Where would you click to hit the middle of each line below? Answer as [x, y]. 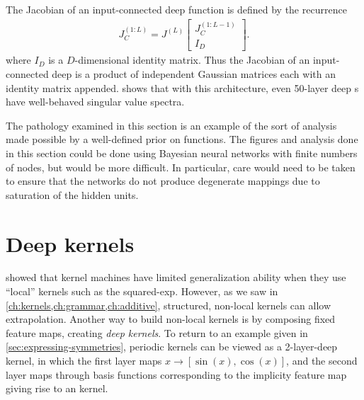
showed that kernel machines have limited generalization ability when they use [176, 277]
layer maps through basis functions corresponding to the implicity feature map [176, 374]
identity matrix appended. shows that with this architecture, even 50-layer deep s [182, 87]
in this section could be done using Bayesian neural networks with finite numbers [182, 153]
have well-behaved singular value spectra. [95, 102]
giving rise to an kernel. [57, 388]
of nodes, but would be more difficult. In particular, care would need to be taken [181, 167]
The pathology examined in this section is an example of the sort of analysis [171, 125]
